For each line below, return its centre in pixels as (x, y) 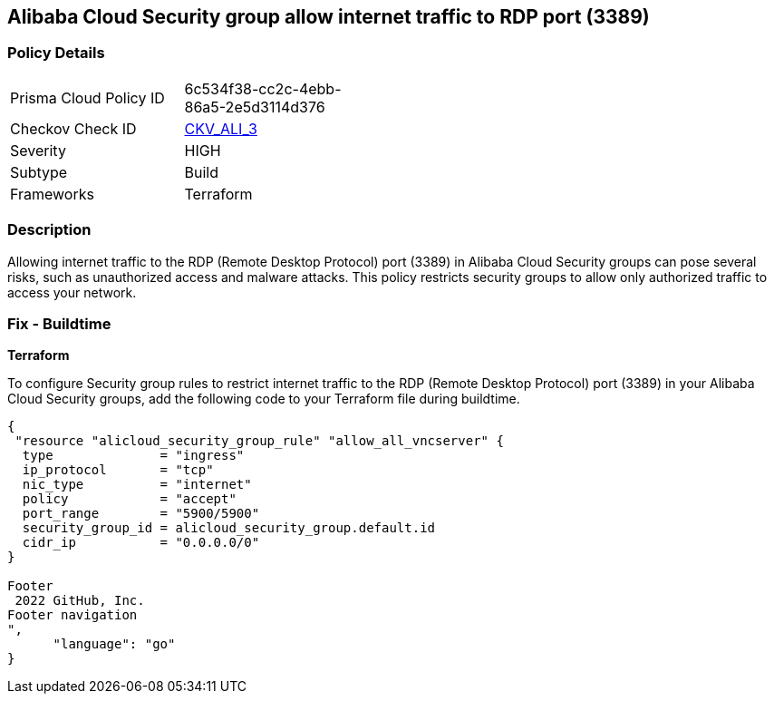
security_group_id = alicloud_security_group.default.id (229, 528)
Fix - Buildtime (59, 323)
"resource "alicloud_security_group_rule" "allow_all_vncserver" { (259, 441)
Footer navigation (73, 615)
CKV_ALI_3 (221, 128)
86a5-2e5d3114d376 (255, 107)
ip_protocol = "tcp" (118, 470)
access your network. (72, 292)
